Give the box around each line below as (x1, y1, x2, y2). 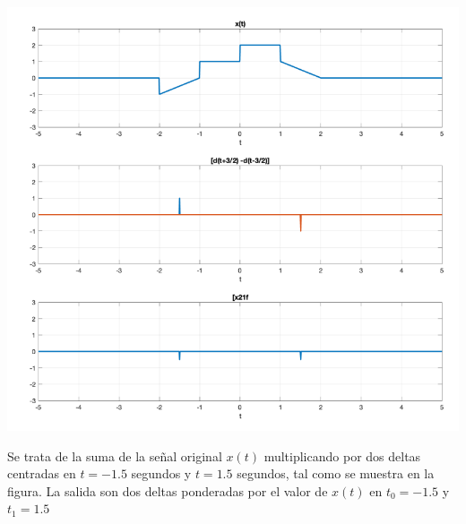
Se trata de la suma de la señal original (7, 446, 222, 465)
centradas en (7, 464, 76, 483)
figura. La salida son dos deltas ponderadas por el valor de (7, 481, 328, 500)
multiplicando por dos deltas (263, 446, 421, 465)
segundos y (131, 464, 192, 483)
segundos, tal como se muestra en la (237, 464, 435, 483)
